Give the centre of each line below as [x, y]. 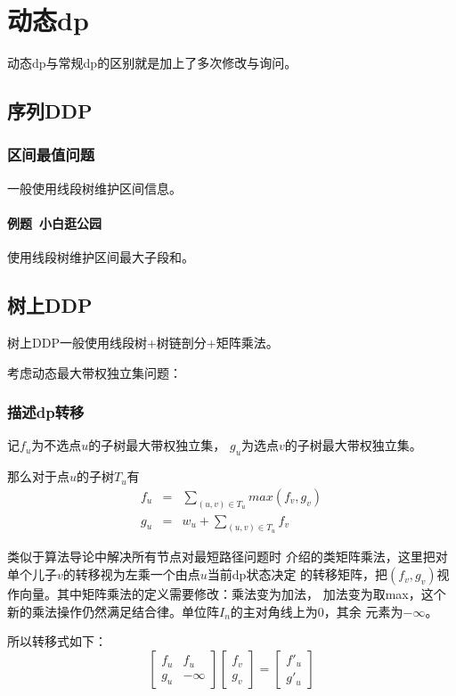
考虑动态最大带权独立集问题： [94, 372]
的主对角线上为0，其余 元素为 [317, 611]
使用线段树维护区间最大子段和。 [101, 257]
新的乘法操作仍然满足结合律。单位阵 [113, 611]
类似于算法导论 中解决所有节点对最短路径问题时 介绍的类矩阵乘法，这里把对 [228, 557]
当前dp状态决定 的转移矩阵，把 [297, 574]
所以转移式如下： [57, 641]
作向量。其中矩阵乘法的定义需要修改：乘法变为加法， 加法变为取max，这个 [227, 594]
